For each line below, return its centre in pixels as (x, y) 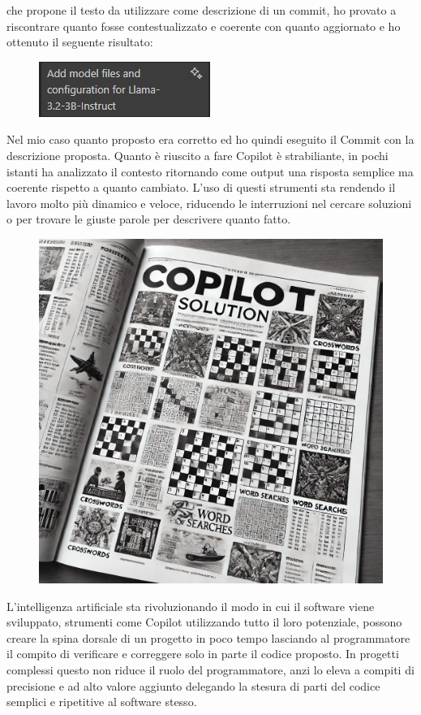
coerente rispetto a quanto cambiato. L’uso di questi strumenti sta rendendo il (201, 187)
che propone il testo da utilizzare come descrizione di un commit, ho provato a (202, 10)
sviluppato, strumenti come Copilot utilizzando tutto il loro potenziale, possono (204, 622)
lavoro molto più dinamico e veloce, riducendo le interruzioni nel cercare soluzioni (209, 203)
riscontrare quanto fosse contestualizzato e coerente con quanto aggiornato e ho (204, 26)
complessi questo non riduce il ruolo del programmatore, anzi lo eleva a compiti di (210, 669)
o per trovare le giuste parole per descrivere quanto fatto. (149, 219)
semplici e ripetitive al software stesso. (102, 702)
